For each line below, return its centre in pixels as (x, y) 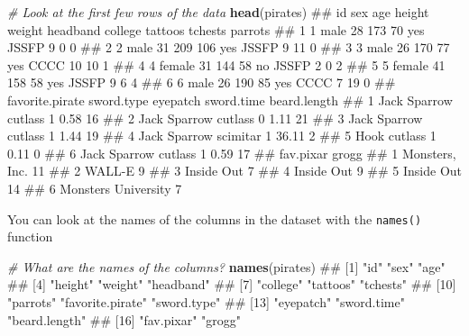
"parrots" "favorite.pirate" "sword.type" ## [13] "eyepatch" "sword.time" (206, 301)
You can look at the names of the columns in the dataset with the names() (215, 218)
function (30, 236)
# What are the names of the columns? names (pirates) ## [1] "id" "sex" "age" (226, 266)
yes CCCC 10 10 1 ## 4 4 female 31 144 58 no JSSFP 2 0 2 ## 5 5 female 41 (226, 64)
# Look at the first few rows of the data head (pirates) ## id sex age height (218, 12)
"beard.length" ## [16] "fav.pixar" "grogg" (124, 319)
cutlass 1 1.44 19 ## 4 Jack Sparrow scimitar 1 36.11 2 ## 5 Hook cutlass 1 (222, 136)
